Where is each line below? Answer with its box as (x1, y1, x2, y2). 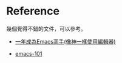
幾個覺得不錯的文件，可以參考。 (6, 25, 86, 32)
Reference (6, 4, 59, 18)
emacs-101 (15, 50, 42, 57)
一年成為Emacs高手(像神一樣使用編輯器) (15, 38, 116, 45)
